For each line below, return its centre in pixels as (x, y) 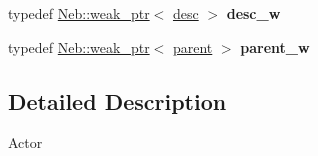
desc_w (253, 13)
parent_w (275, 46)
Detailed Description (117, 100)
